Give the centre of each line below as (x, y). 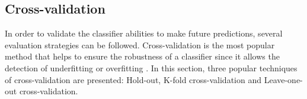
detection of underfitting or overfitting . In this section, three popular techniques (151, 67)
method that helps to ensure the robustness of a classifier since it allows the (142, 56)
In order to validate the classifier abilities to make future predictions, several (144, 33)
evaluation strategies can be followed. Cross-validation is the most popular (140, 44)
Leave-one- (283, 79)
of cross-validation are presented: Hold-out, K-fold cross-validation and (133, 79)
